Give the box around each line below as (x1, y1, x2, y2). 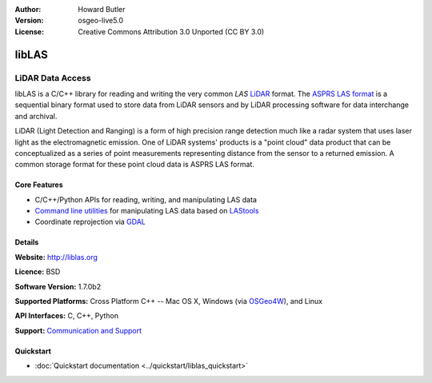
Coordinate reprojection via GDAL (34, 217, 146, 227)
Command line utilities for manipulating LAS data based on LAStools (34, 206, 259, 216)
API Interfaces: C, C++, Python (14, 311, 119, 321)
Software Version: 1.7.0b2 (14, 281, 102, 291)
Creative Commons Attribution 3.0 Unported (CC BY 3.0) (78, 26, 265, 36)
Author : (14, 5, 42, 14)
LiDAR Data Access (14, 72, 91, 83)
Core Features (14, 180, 63, 190)
